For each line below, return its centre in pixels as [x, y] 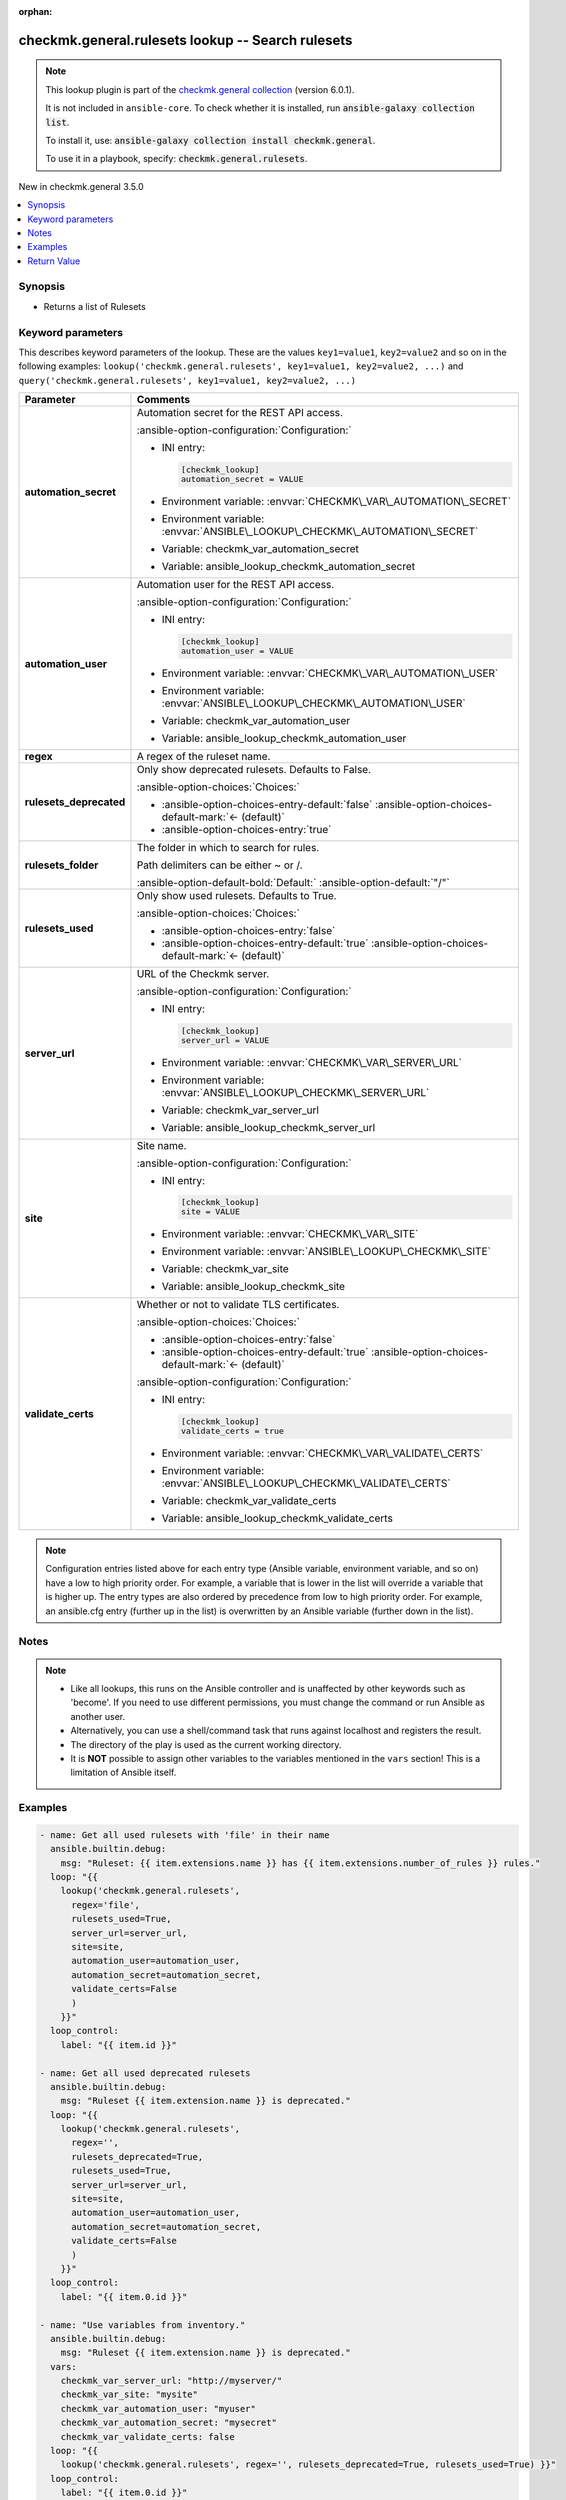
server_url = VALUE [225, 1040]
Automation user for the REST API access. [235, 584]
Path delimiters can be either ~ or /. [219, 865]
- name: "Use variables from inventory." [142, 2324]
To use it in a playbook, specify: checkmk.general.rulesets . [176, 159]
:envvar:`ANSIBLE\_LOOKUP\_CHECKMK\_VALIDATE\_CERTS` [306, 1483]
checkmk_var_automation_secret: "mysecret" [168, 2423]
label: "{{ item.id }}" [118, 2044]
